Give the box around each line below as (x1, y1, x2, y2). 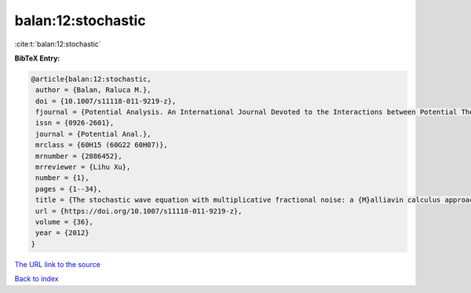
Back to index (14, 274, 59, 284)
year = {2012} (35, 229, 89, 237)
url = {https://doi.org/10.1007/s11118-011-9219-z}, (35, 207, 243, 215)
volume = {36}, (35, 218, 94, 226)
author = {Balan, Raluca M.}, (35, 86, 152, 94)
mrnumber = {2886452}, (35, 152, 123, 160)
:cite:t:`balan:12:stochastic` (14, 39, 101, 49)
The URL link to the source (14, 259, 101, 269)
